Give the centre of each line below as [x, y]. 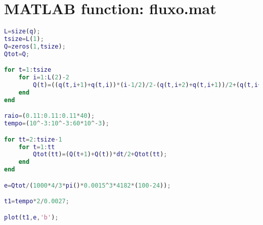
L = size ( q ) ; [22, 32]
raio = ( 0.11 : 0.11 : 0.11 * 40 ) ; [50, 116]
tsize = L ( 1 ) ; [24, 39]
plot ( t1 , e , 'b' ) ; [31, 217]
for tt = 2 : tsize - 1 [33, 139]
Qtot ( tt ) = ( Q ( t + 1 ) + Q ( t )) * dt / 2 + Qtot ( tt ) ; [100, 154]
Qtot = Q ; [17, 54]
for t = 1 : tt [37, 147]
